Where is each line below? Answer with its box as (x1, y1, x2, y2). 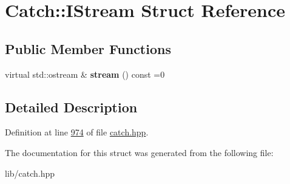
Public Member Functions (5, 39, 171, 58)
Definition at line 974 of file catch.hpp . (5, 126, 149, 138)
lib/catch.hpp (5, 166, 55, 179)
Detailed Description (5, 97, 138, 116)
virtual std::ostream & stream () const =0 (5, 67, 165, 80)
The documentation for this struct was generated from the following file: (5, 146, 274, 158)
